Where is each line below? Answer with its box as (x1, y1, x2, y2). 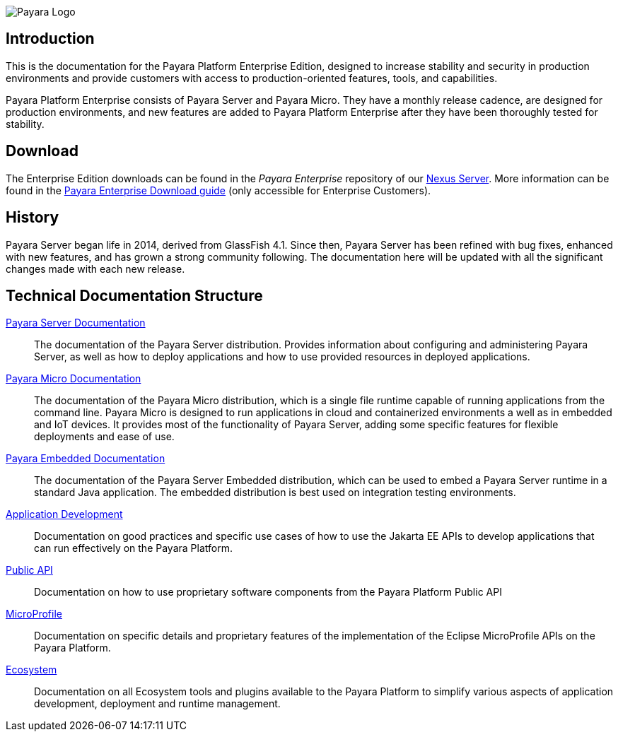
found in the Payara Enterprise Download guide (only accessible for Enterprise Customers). (6, 184, 431, 196)
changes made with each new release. (6, 262, 185, 275)
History (6, 208, 59, 227)
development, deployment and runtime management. (34, 697, 281, 710)
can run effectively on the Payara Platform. (34, 542, 233, 555)
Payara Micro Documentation (6, 372, 141, 385)
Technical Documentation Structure (6, 286, 263, 305)
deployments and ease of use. (34, 430, 175, 443)
